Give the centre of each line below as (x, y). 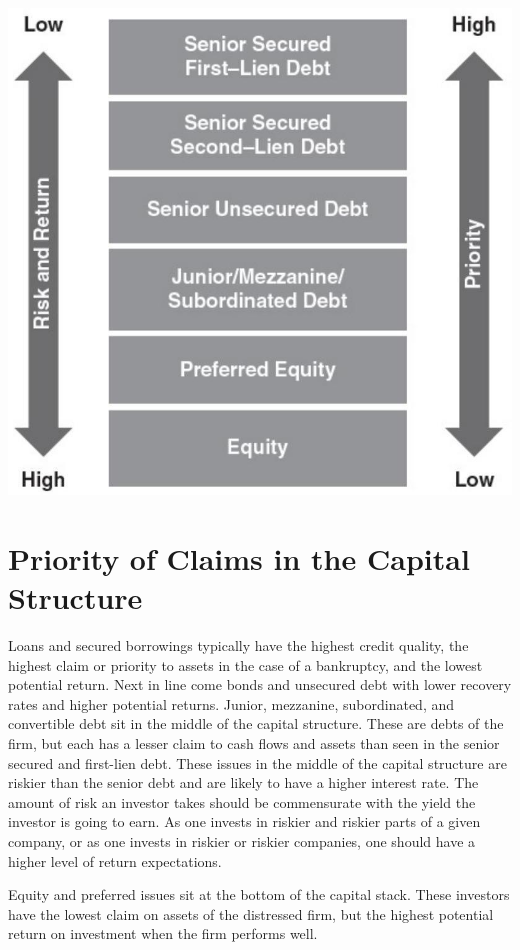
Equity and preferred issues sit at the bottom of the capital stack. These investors (259, 894)
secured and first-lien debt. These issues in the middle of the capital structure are (257, 762)
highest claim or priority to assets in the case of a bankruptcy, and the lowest (245, 664)
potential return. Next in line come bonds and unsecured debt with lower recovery (260, 684)
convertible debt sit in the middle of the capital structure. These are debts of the (256, 723)
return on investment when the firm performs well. (163, 933)
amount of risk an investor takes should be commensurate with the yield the (242, 801)
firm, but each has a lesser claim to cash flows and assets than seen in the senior (254, 743)
